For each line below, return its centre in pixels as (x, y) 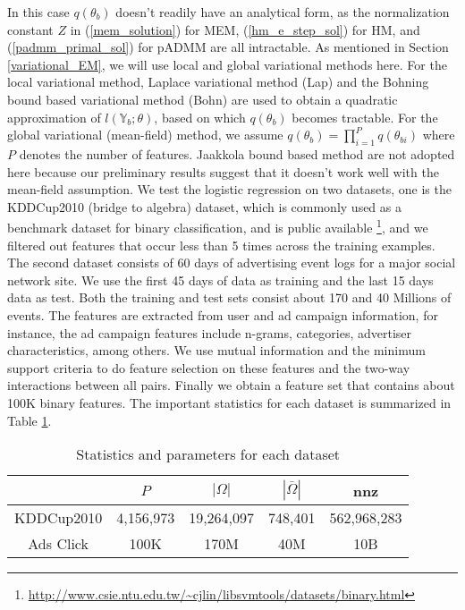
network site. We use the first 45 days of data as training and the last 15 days (220, 280)
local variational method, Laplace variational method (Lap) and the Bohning (218, 82)
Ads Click (58, 544)
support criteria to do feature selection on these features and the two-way (209, 367)
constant (30, 29)
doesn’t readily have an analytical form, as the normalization (283, 12)
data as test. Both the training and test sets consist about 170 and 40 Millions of (229, 297)
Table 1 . (30, 420)
